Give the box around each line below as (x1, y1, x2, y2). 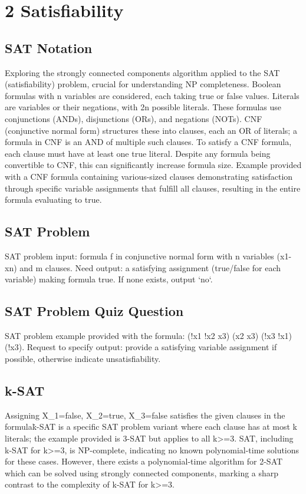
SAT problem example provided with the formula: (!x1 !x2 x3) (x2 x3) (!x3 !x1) (5, 329, 292, 341)
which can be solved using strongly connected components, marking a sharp (5, 466, 279, 479)
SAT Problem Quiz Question (5, 302, 184, 320)
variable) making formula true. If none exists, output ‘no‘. (5, 273, 213, 285)
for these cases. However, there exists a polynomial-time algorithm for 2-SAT (5, 455, 283, 467)
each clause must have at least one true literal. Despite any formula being (5, 147, 271, 159)
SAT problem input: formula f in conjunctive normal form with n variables (5, 249, 274, 262)
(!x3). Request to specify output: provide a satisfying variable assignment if (5, 341, 277, 353)
